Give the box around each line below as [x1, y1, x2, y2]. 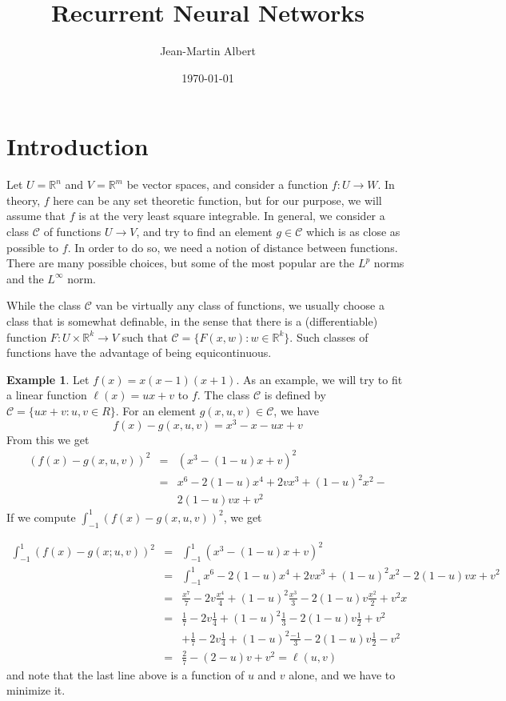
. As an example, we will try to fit [236, 371, 403, 387]
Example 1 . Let [6, 371, 90, 387]
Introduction [6, 130, 149, 162]
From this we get [6, 431, 90, 447]
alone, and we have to [289, 666, 396, 683]
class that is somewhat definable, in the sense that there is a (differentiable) [6, 313, 378, 329]
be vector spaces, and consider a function [126, 176, 329, 193]
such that [122, 328, 168, 345]
